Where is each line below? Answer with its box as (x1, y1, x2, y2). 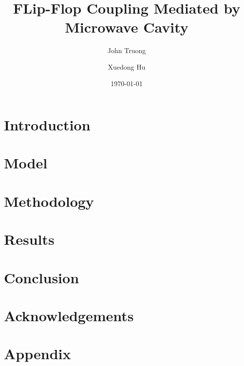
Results (4, 229, 55, 249)
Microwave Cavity (65, 17, 188, 37)
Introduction (4, 115, 91, 135)
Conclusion (4, 267, 79, 287)
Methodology (4, 191, 94, 211)
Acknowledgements (4, 305, 134, 325)
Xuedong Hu (108, 61, 146, 72)
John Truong (107, 45, 146, 55)
